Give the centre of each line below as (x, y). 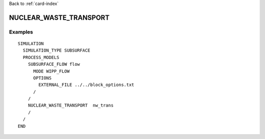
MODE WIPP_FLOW (51, 71)
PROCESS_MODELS (41, 57)
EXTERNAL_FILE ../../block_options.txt (86, 85)
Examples (21, 32)
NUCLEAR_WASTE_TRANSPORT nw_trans (71, 105)
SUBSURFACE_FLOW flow (54, 64)
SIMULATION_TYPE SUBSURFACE (57, 51)
